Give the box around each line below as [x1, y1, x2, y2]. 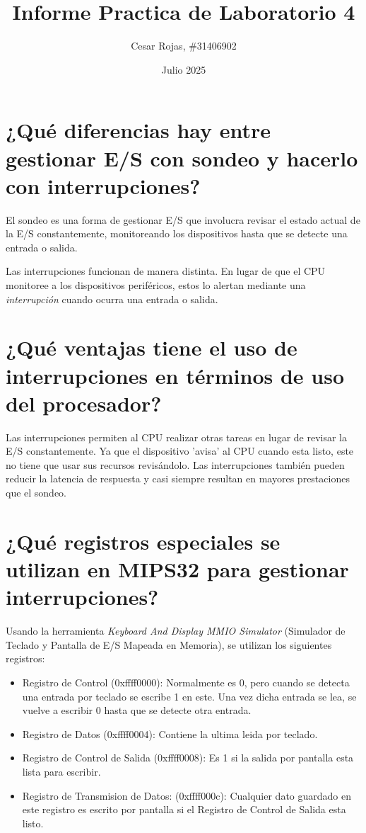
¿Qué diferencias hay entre [6, 115, 271, 144]
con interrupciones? [6, 171, 201, 200]
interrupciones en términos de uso [6, 361, 345, 390]
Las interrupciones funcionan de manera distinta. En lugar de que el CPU [6, 263, 326, 278]
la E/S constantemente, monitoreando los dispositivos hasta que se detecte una [6, 226, 348, 241]
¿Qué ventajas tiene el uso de [6, 333, 297, 362]
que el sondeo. [6, 485, 67, 500]
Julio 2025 [161, 62, 206, 76]
